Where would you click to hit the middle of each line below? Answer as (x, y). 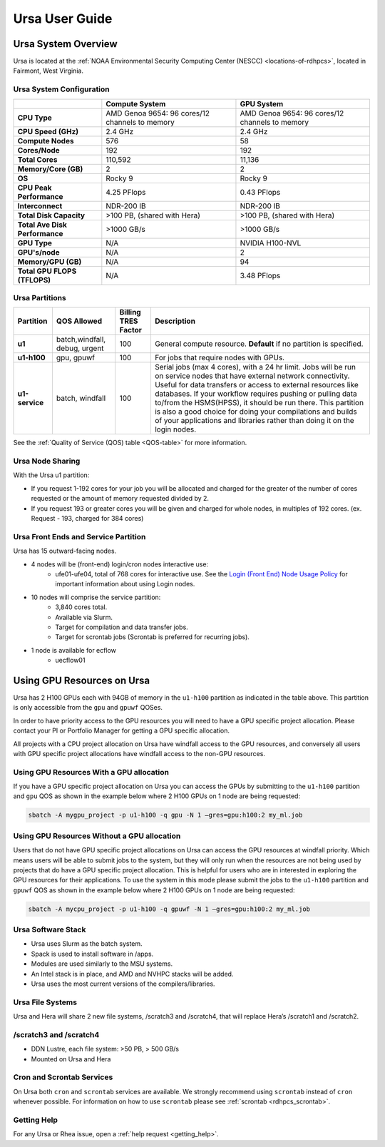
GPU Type (35, 243)
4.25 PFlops (126, 192)
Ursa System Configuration (61, 89)
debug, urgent (80, 348)
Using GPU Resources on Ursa (82, 680)
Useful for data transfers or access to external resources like (257, 385)
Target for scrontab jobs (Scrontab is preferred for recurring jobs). (152, 637)
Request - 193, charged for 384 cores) (87, 519)
